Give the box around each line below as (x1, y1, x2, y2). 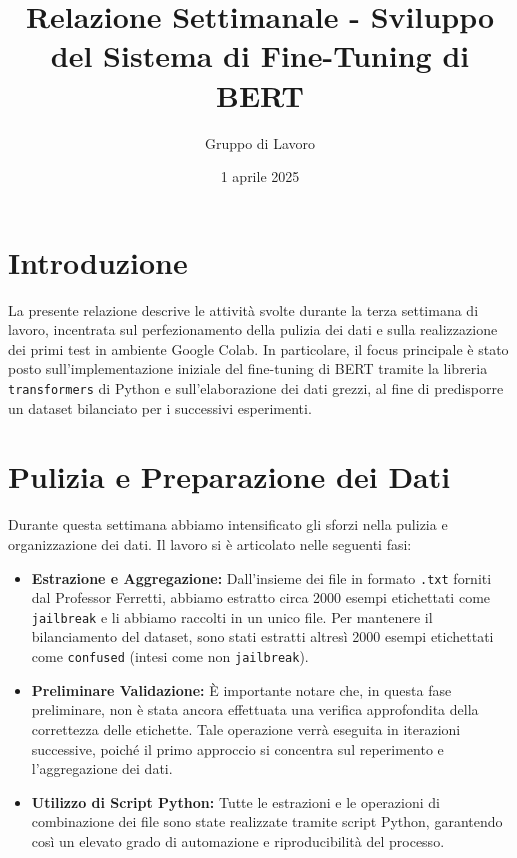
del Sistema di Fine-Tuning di (50, 35, 470, 76)
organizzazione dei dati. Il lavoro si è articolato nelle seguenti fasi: (8, 533, 412, 554)
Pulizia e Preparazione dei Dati (8, 456, 451, 497)
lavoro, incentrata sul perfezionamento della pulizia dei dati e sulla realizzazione (8, 319, 498, 340)
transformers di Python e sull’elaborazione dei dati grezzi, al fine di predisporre (8, 378, 504, 398)
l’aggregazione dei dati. (31, 758, 173, 779)
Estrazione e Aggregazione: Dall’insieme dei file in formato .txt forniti (31, 567, 492, 588)
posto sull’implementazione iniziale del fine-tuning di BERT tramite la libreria (8, 358, 488, 379)
